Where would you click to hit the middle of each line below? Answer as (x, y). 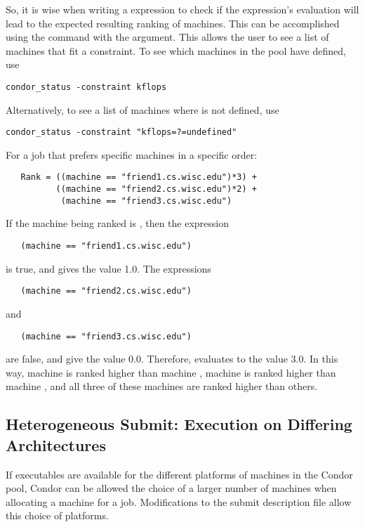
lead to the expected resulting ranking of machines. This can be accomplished (173, 23)
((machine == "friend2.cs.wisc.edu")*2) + (156, 189)
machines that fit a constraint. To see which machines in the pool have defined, (176, 50)
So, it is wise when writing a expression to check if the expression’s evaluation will (182, 9)
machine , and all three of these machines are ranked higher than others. (162, 386)
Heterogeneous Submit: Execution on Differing (179, 424)
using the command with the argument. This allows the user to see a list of (167, 37)
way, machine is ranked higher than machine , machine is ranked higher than (171, 372)
